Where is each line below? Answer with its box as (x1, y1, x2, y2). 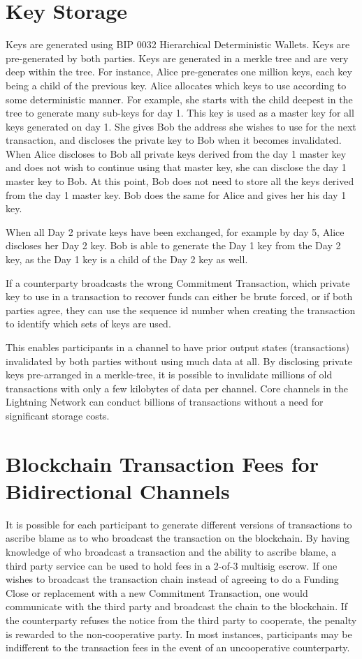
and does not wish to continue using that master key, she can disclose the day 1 (6, 160, 347, 175)
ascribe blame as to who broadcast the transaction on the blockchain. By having (6, 531, 350, 545)
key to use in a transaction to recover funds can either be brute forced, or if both (6, 289, 353, 304)
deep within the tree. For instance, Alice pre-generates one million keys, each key (6, 64, 352, 79)
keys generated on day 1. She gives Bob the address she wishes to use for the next (6, 119, 356, 133)
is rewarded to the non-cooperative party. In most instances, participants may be (6, 626, 352, 641)
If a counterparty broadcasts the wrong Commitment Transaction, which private (6, 275, 350, 290)
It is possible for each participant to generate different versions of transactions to (6, 517, 352, 531)
